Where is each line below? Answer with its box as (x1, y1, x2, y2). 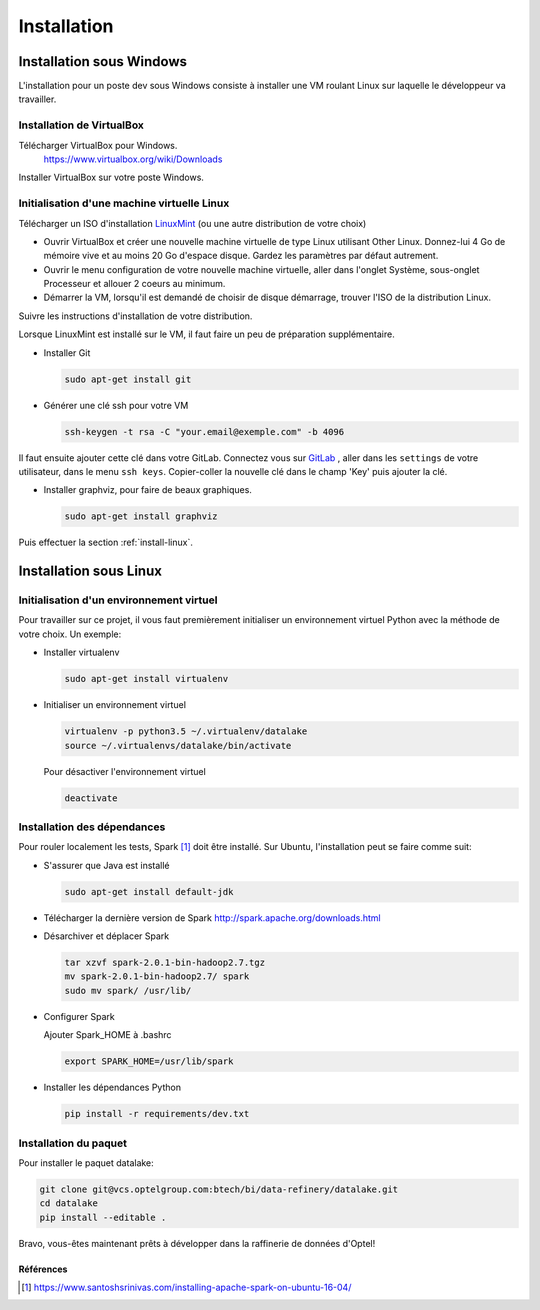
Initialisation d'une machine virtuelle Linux (18, 196, 230, 210)
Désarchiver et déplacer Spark (43, 930, 170, 942)
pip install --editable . (39, 1211, 167, 1223)
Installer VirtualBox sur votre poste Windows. (18, 171, 205, 184)
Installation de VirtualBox (18, 118, 145, 132)
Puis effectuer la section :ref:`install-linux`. (18, 536, 194, 549)
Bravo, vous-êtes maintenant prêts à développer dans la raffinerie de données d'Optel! (18, 1237, 376, 1249)
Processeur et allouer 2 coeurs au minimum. (43, 278, 226, 290)
